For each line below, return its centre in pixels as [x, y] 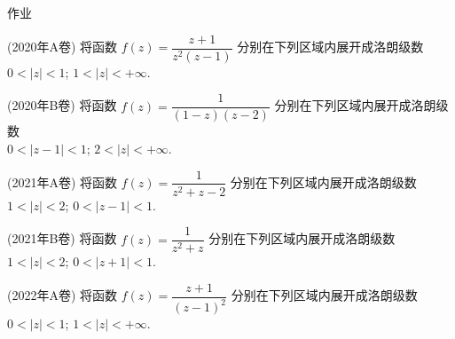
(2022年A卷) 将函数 [63, 295]
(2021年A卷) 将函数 [63, 181]
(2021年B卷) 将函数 [62, 238]
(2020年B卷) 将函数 [62, 105]
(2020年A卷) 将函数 [63, 47]
